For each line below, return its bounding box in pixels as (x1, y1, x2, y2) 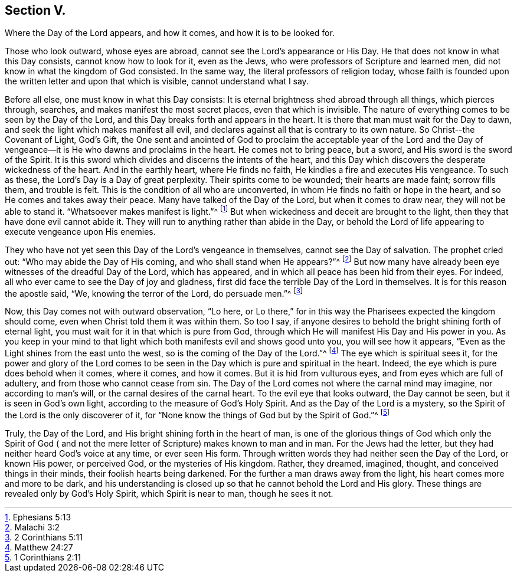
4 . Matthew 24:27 (5, 542, 73, 552)
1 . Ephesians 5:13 (5, 512, 71, 522)
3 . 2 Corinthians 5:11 (5, 532, 83, 542)
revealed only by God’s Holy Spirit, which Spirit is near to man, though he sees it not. (5, 488, 333, 499)
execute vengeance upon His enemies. (5, 227, 156, 237)
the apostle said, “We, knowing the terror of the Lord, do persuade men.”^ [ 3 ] (5, 286, 303, 299)
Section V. (5, 3, 66, 18)
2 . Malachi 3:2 (5, 522, 60, 532)
